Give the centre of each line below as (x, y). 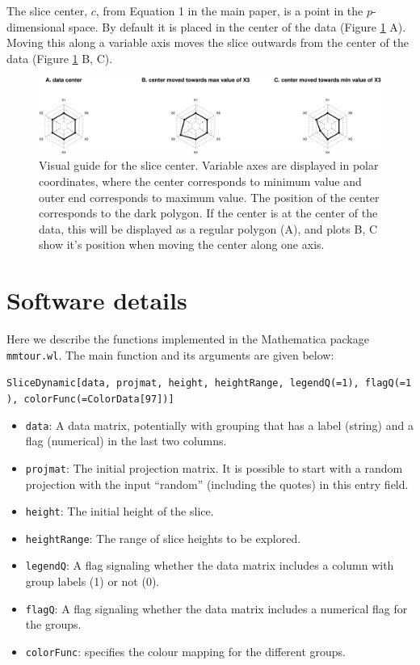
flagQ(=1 (388, 383)
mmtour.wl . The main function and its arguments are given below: (170, 354)
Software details (97, 300)
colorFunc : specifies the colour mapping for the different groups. (185, 651)
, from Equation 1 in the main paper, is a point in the (229, 11)
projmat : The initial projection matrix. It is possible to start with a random (214, 467)
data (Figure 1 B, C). (60, 58)
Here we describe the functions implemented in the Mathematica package (188, 339)
